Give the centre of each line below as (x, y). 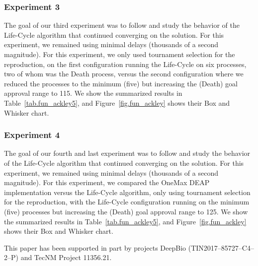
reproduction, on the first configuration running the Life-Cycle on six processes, (125, 64)
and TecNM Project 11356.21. (66, 257)
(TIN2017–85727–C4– (221, 247)
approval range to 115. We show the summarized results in (93, 93)
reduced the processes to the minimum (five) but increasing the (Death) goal (121, 83)
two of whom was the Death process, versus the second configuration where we (124, 74)
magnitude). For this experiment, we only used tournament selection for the (120, 54)
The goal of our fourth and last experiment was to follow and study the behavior (127, 153)
